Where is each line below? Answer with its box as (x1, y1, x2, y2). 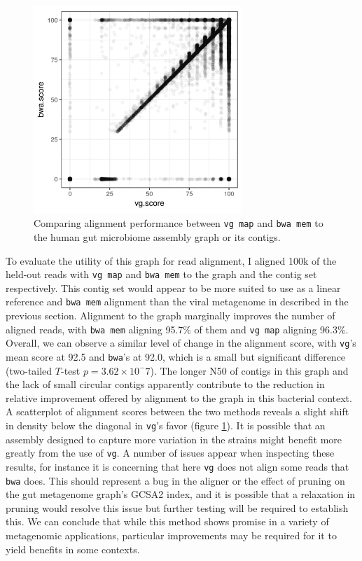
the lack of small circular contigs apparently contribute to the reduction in (6, 377, 325, 392)
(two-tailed (6, 363, 53, 378)
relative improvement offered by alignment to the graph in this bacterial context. (6, 390, 352, 405)
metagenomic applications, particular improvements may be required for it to (6, 528, 337, 543)
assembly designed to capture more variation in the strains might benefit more (6, 431, 342, 446)
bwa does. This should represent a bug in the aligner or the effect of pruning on (6, 473, 345, 487)
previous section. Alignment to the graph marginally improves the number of (6, 308, 335, 323)
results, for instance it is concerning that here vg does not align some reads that (6, 459, 349, 473)
